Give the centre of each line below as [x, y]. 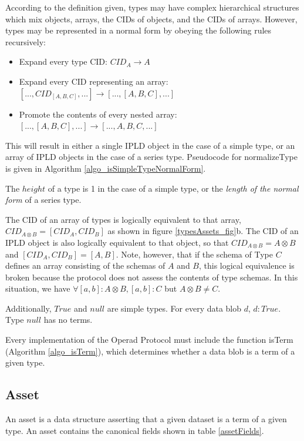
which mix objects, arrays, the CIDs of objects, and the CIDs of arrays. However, [151, 19]
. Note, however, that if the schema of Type [194, 254]
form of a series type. [43, 200]
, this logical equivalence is [246, 265]
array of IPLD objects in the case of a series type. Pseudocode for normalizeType [151, 157]
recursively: [26, 41]
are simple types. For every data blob [174, 308]
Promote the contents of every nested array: [98, 114]
